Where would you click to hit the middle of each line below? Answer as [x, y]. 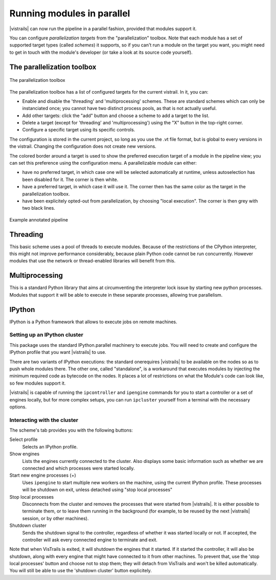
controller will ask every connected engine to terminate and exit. [90, 540]
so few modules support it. [38, 383]
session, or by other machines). [55, 518]
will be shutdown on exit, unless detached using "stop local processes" [97, 490]
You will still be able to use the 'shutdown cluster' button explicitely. [80, 571]
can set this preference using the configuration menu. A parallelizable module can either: [103, 163]
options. [18, 407]
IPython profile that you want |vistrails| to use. [58, 352]
